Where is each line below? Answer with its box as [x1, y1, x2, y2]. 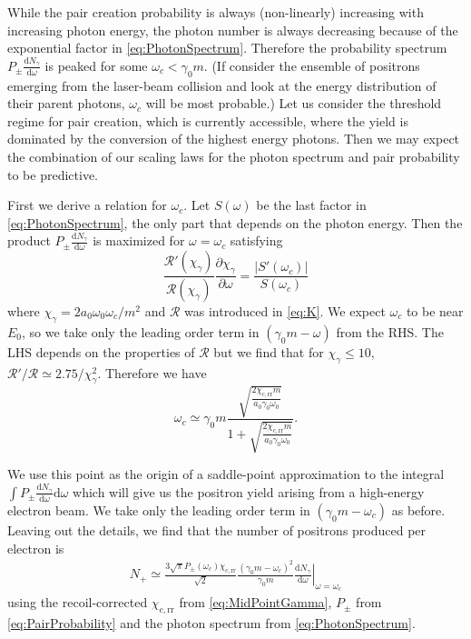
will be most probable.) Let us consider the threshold [145, 94, 442, 113]
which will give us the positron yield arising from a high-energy [73, 482, 425, 501]
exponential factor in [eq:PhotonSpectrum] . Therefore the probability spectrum [7, 38, 447, 57]
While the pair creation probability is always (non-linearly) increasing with [7, 3, 424, 21]
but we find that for [213, 342, 324, 361]
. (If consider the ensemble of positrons [203, 55, 420, 75]
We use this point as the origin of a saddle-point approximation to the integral [7, 464, 445, 484]
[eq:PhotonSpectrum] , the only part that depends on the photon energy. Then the [7, 213, 463, 232]
